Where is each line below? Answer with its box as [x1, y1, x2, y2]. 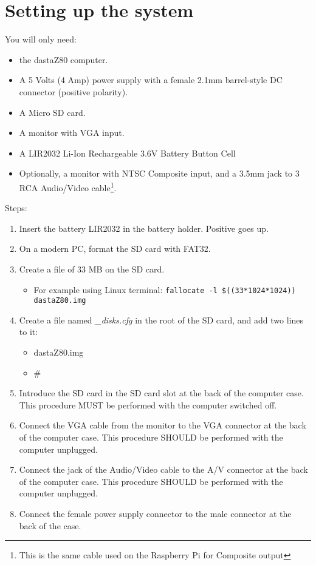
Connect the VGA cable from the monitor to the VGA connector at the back [19, 419, 306, 431]
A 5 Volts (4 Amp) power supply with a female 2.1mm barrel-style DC [19, 73, 283, 86]
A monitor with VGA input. [19, 126, 125, 139]
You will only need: [5, 33, 77, 46]
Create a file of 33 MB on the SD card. [19, 262, 165, 275]
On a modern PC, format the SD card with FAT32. [19, 242, 211, 255]
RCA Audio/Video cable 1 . [19, 179, 117, 194]
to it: [19, 325, 38, 338]
